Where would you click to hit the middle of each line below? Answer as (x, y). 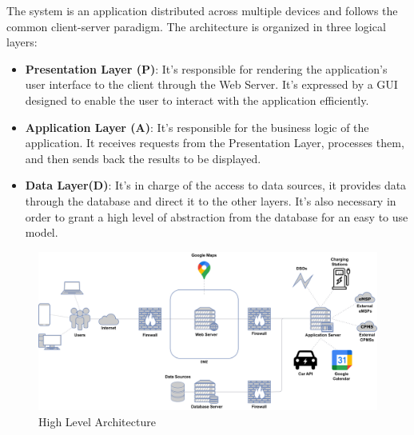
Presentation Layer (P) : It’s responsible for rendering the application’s (206, 68)
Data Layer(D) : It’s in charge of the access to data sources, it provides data (216, 185)
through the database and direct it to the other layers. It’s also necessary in (211, 200)
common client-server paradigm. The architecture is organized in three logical (196, 26)
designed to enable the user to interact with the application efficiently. (197, 100)
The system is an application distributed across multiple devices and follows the (202, 10)
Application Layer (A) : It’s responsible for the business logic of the (197, 127)
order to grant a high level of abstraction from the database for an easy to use (217, 216)
